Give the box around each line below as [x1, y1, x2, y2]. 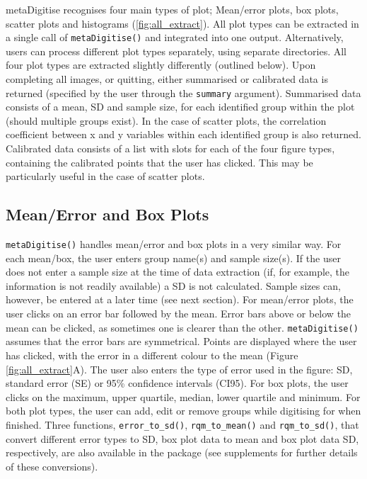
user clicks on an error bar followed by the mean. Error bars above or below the [6, 306, 351, 321]
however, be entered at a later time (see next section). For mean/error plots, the [6, 292, 354, 307]
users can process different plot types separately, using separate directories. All [6, 43, 346, 58]
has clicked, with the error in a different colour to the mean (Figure [6, 347, 298, 362]
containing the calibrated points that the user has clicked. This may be [6, 154, 313, 169]
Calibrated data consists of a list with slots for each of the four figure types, [6, 141, 335, 156]
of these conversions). [6, 458, 98, 473]
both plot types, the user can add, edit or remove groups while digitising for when [6, 403, 361, 418]
